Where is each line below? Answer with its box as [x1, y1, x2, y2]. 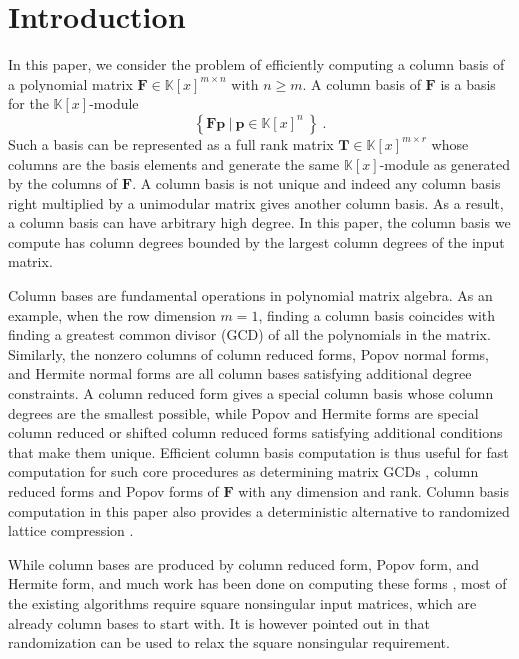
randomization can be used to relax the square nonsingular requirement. [8, 632, 450, 653]
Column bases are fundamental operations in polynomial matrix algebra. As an [8, 285, 493, 306]
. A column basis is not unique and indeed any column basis [132, 173, 501, 194]
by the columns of [8, 173, 118, 194]
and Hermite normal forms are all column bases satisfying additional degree [8, 363, 472, 384]
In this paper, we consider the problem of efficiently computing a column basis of [8, 54, 505, 75]
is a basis [440, 73, 496, 94]
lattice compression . [8, 520, 134, 541]
